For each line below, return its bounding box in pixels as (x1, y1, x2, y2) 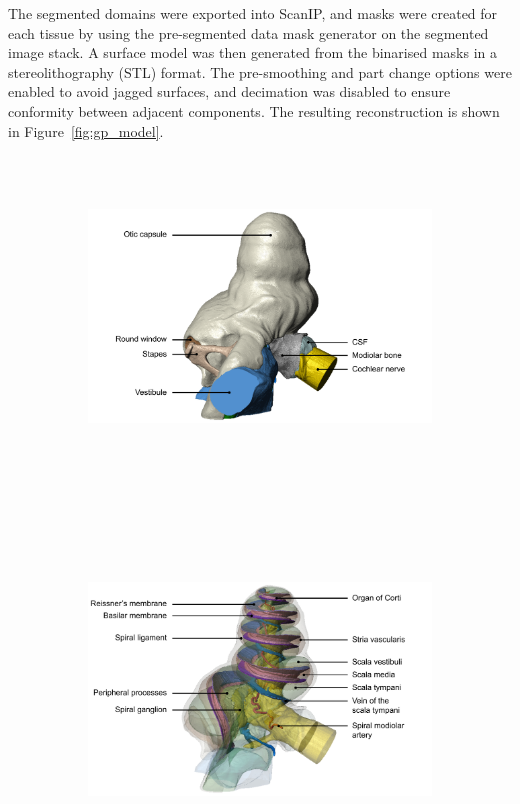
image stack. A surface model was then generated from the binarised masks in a (8, 42, 498, 63)
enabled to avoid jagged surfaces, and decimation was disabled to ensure (8, 81, 451, 102)
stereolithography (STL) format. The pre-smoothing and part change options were (8, 61, 512, 82)
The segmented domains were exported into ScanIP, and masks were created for (8, 3, 498, 23)
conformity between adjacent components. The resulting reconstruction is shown (8, 100, 500, 121)
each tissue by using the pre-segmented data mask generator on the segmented (8, 22, 489, 43)
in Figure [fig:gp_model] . (8, 120, 164, 141)
